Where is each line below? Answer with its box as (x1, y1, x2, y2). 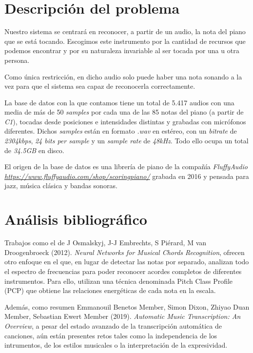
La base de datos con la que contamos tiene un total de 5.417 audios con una (4, 97, 234, 107)
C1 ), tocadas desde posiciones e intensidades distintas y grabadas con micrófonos (4, 116, 246, 126)
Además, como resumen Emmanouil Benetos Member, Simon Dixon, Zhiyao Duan (4, 301, 250, 312)
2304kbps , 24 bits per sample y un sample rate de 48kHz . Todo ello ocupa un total (4, 136, 249, 146)
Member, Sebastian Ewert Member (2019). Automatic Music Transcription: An (4, 311, 241, 321)
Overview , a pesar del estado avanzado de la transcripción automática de (4, 320, 222, 331)
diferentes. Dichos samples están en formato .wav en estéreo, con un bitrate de (4, 126, 237, 136)
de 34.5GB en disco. (4, 145, 64, 155)
